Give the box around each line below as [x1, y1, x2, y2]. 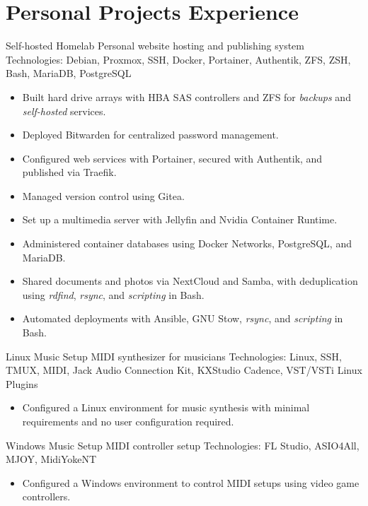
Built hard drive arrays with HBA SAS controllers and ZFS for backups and [22, 89, 351, 104]
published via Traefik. [22, 165, 117, 180]
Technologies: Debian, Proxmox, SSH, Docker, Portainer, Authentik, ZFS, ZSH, [6, 52, 351, 66]
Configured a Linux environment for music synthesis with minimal [22, 400, 310, 415]
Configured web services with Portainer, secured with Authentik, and [22, 151, 323, 165]
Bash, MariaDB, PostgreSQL [6, 66, 132, 81]
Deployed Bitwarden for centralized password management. [22, 127, 279, 142]
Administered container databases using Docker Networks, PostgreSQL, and [22, 236, 352, 251]
